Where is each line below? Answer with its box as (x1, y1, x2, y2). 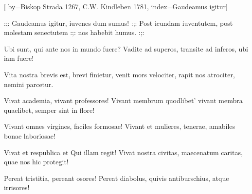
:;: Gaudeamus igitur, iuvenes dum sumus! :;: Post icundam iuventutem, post (4, 18, 233, 28)
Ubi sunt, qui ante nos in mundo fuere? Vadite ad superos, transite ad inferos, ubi (4, 43, 248, 53)
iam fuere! (4, 53, 34, 63)
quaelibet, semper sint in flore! (4, 105, 95, 115)
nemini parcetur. (4, 79, 54, 89)
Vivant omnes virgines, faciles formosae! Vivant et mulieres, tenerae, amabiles (4, 121, 235, 131)
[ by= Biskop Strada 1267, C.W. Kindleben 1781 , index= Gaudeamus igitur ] (4, 1, 228, 11)
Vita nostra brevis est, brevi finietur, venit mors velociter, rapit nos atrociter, (4, 69, 235, 79)
